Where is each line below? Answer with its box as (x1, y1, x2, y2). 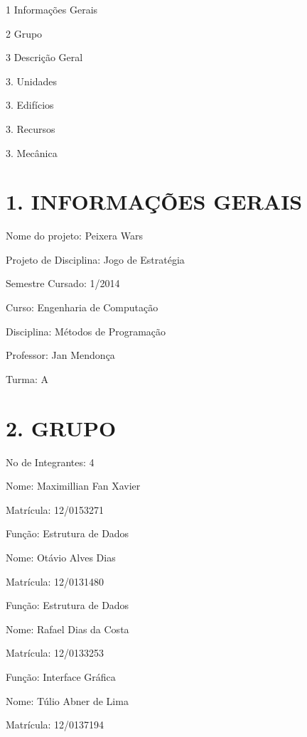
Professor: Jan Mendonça (6, 348, 115, 362)
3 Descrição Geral (6, 50, 83, 65)
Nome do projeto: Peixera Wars (6, 228, 143, 243)
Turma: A (6, 371, 48, 386)
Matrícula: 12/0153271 (6, 502, 104, 517)
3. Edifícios (6, 97, 54, 112)
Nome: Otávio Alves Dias (6, 549, 116, 564)
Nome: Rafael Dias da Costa (6, 621, 129, 636)
